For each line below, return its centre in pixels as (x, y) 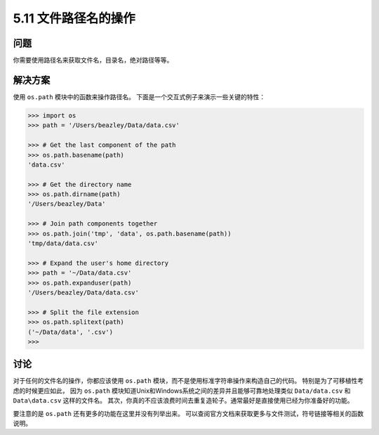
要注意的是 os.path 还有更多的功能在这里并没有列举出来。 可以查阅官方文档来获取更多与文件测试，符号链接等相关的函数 (188, 413)
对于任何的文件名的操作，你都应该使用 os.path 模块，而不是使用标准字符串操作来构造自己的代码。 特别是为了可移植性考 (188, 381)
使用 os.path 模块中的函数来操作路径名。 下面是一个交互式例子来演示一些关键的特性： (139, 97)
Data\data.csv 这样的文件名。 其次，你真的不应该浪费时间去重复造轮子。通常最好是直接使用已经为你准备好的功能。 (183, 401)
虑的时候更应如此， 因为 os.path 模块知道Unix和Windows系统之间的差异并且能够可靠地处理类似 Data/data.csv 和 (182, 391)
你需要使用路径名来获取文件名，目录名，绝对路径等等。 (93, 60)
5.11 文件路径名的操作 (74, 18)
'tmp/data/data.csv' (63, 244)
